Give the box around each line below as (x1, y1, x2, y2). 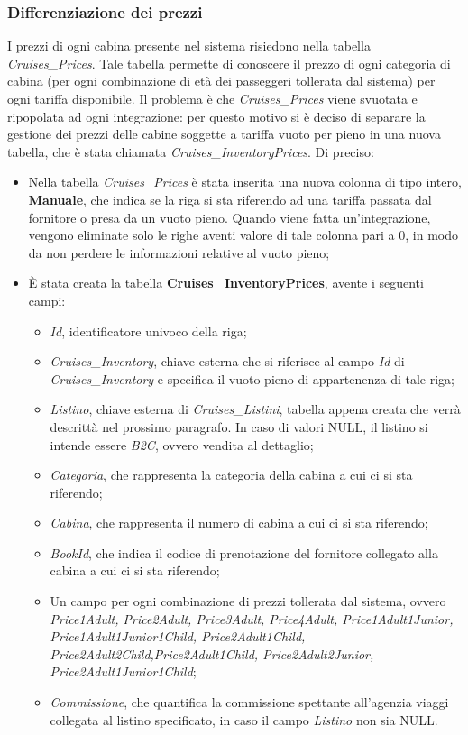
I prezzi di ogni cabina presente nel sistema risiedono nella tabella (7, 36, 371, 55)
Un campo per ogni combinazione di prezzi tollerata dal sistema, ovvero (50, 592, 446, 611)
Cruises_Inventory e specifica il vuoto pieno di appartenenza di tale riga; (50, 369, 455, 388)
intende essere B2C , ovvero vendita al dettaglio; (50, 435, 314, 454)
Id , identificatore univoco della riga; (50, 321, 247, 340)
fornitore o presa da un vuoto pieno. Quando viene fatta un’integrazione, (28, 207, 431, 226)
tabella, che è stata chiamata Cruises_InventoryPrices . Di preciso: (7, 142, 374, 161)
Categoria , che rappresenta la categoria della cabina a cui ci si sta (50, 465, 413, 484)
